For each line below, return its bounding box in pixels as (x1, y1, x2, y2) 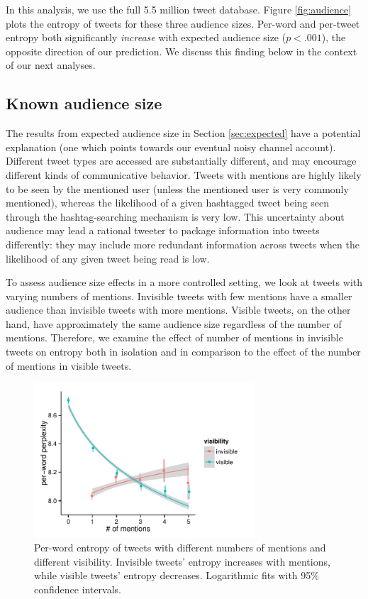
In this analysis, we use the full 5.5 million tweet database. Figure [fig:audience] (6, 2, 352, 16)
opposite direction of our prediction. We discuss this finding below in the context (6, 43, 357, 58)
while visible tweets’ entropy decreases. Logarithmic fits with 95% (34, 568, 319, 583)
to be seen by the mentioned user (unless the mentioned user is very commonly (6, 181, 349, 196)
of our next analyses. (6, 57, 96, 72)
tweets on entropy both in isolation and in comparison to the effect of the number (6, 344, 361, 359)
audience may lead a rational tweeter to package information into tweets (6, 223, 320, 238)
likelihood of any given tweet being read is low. (6, 251, 210, 265)
